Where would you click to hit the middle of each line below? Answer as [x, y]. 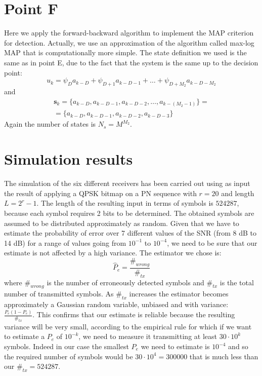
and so [238, 346]
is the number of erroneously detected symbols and [125, 282]
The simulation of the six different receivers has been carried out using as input [127, 183]
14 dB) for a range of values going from [65, 242]
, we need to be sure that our [212, 242]
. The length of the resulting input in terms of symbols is [125, 203]
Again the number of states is [50, 124]
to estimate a [25, 336]
